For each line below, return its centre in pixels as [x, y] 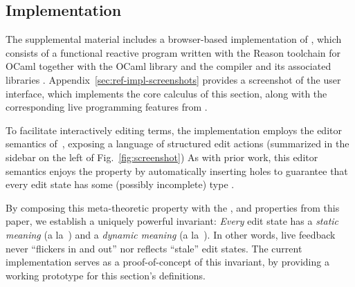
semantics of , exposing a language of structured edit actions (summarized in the [177, 143]
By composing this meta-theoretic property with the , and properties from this [173, 207]
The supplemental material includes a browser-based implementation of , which [174, 39]
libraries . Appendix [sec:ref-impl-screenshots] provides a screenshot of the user [173, 79]
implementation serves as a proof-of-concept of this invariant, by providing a [167, 262]
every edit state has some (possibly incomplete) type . [120, 184]
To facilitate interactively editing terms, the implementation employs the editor [174, 130]
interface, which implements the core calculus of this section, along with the [166, 93]
